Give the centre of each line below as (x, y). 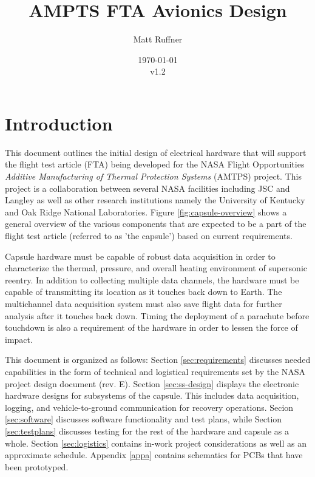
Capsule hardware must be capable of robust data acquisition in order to (140, 256)
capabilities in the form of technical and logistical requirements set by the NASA (155, 371)
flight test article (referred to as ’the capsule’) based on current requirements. (149, 235)
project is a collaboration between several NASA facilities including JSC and (147, 188)
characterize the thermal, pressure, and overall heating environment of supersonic (156, 268)
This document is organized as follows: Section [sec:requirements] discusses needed (158, 360)
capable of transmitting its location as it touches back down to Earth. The (144, 292)
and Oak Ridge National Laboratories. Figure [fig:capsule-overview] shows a (146, 211)
